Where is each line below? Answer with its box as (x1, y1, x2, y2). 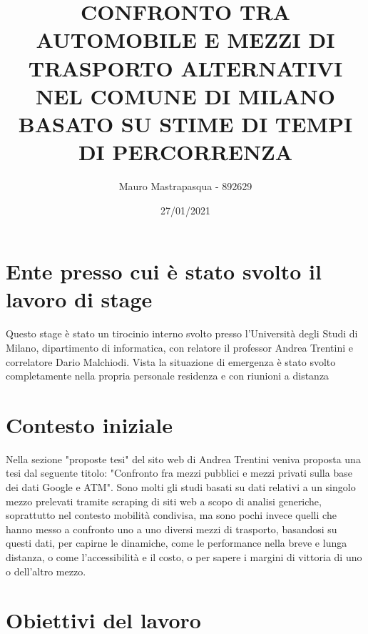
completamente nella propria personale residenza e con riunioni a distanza (6, 368, 329, 383)
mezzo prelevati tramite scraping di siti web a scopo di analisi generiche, (6, 493, 322, 508)
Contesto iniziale (6, 410, 173, 439)
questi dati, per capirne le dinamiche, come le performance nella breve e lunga (6, 535, 347, 550)
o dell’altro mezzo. (6, 563, 86, 578)
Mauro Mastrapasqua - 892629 (118, 179, 252, 194)
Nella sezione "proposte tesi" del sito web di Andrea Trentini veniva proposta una (6, 451, 361, 466)
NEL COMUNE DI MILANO (36, 81, 335, 110)
